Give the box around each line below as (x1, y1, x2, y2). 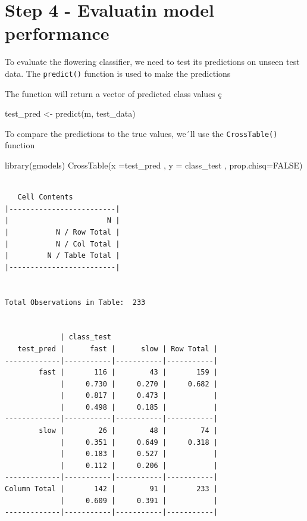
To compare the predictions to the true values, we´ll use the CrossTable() (5, 127, 278, 139)
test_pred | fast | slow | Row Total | (17, 344, 218, 353)
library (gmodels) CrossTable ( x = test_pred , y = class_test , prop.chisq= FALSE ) (5, 159, 303, 171)
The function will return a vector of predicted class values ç (5, 87, 222, 99)
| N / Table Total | (5, 251, 120, 260)
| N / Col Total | (5, 239, 120, 248)
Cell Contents (17, 193, 73, 202)
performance (5, 21, 109, 45)
